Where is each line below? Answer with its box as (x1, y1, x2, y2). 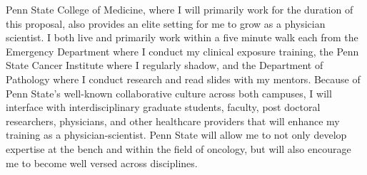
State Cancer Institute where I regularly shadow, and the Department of (6, 58, 323, 73)
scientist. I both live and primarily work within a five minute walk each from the (6, 30, 358, 45)
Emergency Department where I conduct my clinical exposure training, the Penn (6, 43, 359, 58)
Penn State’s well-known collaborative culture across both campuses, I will (6, 85, 332, 100)
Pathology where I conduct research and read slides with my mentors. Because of (6, 71, 361, 86)
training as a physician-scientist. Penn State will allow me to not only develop (6, 127, 347, 142)
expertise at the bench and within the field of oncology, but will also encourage (6, 141, 351, 156)
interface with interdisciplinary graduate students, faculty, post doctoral (6, 100, 321, 115)
